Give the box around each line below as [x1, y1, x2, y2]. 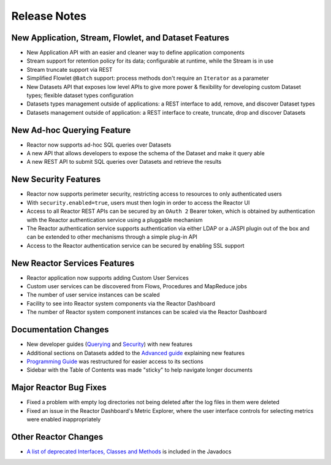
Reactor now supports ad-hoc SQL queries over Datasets [26, 141, 172, 148]
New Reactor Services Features [11, 258, 135, 268]
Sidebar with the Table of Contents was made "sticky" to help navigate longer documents [26, 366, 253, 374]
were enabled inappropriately [26, 415, 101, 423]
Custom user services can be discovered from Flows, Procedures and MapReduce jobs [26, 283, 248, 290]
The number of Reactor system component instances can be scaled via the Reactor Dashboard [26, 309, 267, 316]
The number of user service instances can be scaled [26, 291, 160, 299]
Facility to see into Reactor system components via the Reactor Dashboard [26, 299, 216, 307]
